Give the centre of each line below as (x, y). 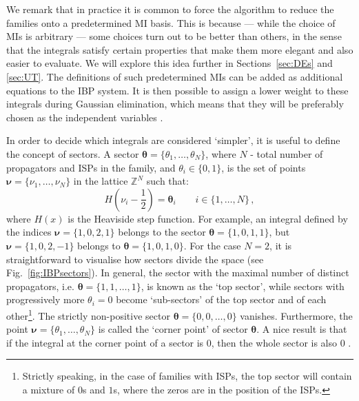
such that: (167, 181)
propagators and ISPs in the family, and (91, 167)
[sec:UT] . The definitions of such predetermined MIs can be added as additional (175, 76)
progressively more (45, 299)
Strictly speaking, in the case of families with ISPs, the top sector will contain (187, 376)
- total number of (287, 153)
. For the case (212, 245)
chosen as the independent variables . (85, 117)
